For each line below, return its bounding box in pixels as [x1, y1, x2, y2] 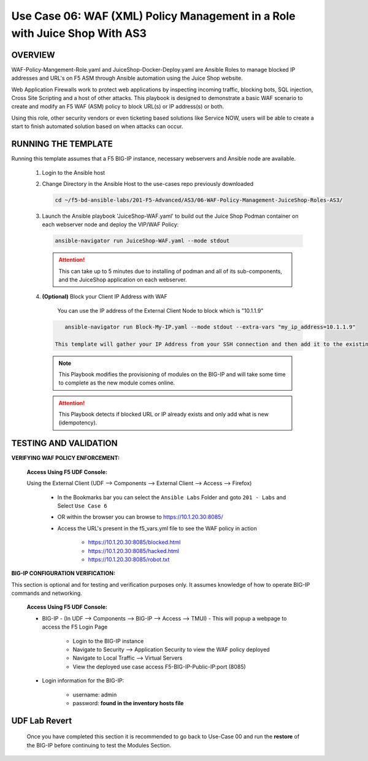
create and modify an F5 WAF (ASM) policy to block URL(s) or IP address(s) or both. [11, 103, 224, 110]
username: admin [72, 690, 117, 698]
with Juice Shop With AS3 [11, 26, 147, 40]
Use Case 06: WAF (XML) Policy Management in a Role [11, 9, 296, 23]
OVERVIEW [11, 50, 55, 60]
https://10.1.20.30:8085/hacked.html [88, 547, 179, 554]
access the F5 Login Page [42, 623, 108, 631]
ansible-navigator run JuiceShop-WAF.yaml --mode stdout [55, 237, 230, 245]
